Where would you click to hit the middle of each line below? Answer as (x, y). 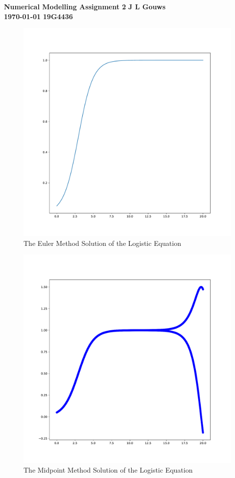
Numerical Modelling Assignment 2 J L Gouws (85, 6)
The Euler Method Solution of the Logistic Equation (102, 243)
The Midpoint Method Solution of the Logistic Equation (108, 469)
